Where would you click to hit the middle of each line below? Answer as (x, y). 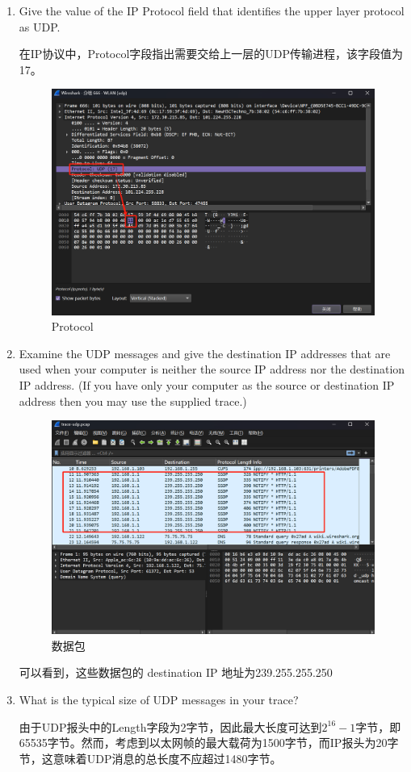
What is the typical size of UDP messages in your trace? (159, 699)
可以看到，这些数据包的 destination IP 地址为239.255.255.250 (176, 672)
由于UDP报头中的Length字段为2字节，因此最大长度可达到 (170, 726)
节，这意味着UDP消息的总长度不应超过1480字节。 (150, 758)
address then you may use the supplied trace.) (133, 401)
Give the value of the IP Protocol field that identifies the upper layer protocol (212, 10)
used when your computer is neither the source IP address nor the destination (212, 369)
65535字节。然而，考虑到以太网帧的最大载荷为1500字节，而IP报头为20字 (209, 743)
